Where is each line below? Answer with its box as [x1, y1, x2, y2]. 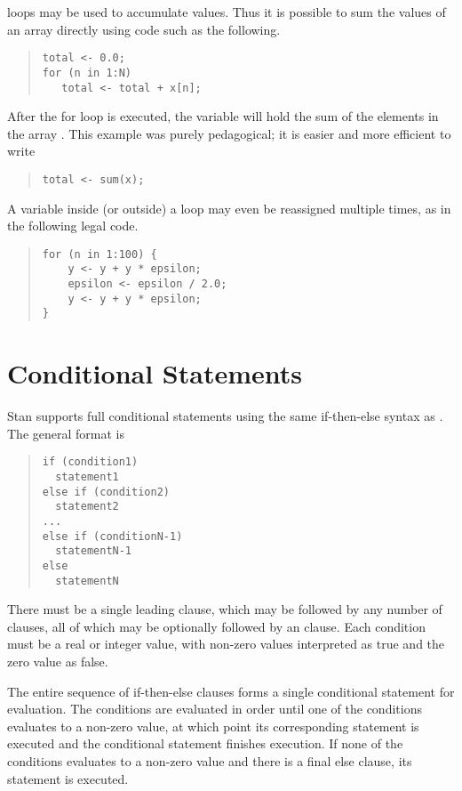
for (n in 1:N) [42, 66, 132, 79]
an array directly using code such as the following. [7, 20, 281, 38]
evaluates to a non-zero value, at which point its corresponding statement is [7, 716, 419, 735]
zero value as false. [7, 652, 108, 671]
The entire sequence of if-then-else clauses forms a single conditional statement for [7, 682, 455, 700]
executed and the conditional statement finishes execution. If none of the [7, 734, 403, 753]
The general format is [7, 424, 124, 442]
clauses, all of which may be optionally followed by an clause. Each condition [7, 617, 426, 635]
